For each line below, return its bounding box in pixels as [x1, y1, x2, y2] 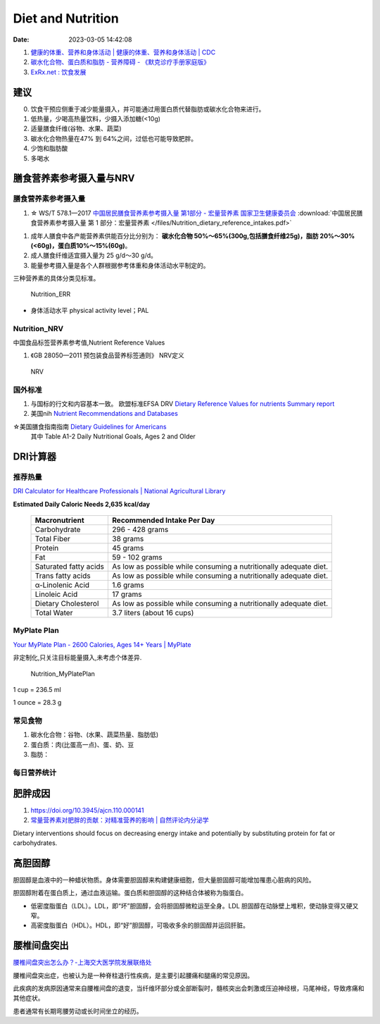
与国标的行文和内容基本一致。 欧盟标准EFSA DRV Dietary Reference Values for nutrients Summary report [30, 399, 335, 408]
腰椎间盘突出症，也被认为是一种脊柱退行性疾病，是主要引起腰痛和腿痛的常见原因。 [13, 971, 253, 980]
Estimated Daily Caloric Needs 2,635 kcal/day [13, 500, 151, 508]
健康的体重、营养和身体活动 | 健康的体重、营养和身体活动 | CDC [30, 48, 216, 56]
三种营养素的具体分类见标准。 [13, 274, 100, 283]
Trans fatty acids [34, 571, 91, 581]
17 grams [112, 589, 142, 599]
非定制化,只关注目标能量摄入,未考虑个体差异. [13, 653, 142, 662]
